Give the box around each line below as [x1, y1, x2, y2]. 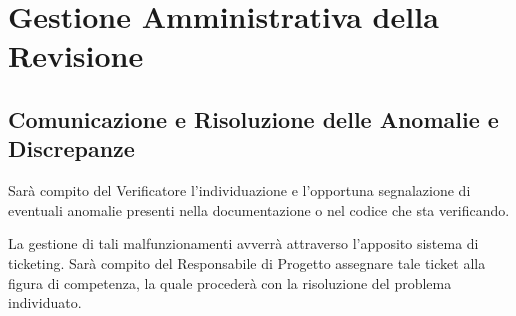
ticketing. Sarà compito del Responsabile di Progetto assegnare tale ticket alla [8, 252, 486, 273]
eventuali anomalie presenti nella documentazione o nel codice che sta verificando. [8, 199, 510, 220]
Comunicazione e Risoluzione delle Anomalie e [8, 103, 499, 134]
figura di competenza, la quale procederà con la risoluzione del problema [8, 272, 452, 293]
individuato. [8, 292, 82, 313]
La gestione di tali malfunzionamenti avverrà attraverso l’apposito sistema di [8, 233, 479, 254]
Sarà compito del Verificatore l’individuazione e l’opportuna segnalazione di [8, 180, 471, 201]
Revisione [8, 35, 144, 76]
